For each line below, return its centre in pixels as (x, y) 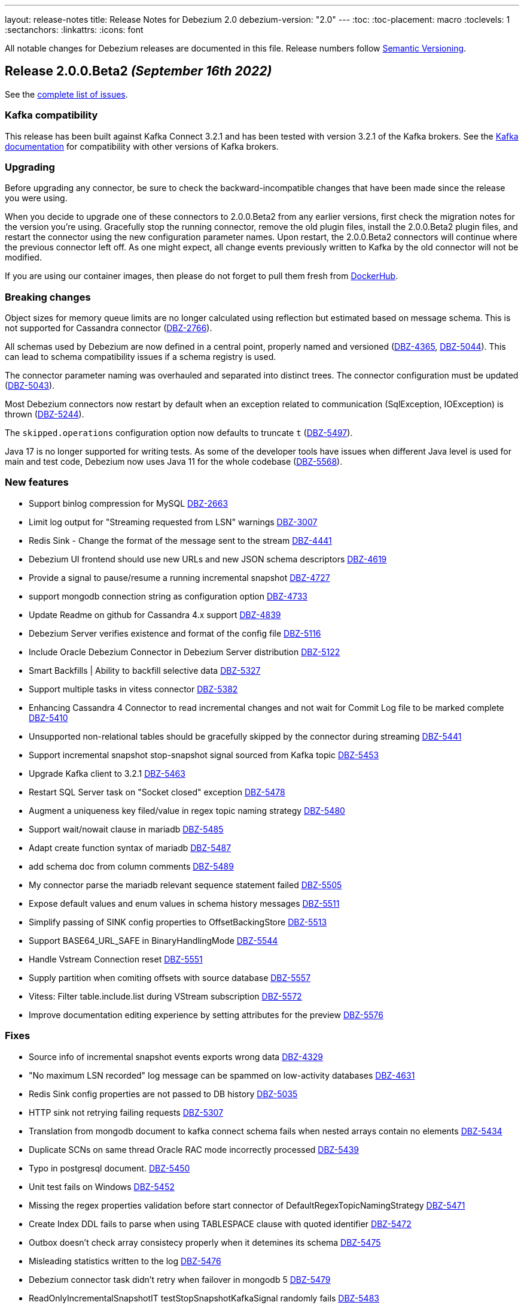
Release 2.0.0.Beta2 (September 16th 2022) (138, 71)
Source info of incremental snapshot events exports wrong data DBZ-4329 (176, 1056)
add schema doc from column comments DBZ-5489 (131, 866)
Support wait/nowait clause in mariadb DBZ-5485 (126, 829)
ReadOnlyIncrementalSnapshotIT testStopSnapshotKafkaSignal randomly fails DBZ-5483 (204, 1298)
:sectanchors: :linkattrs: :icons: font (74, 30)
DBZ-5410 (48, 717)
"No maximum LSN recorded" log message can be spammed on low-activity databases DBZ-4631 (222, 1075)
